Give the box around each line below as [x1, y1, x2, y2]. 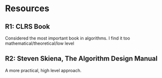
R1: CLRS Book [5, 22, 50, 31]
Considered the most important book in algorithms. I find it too [5, 35, 130, 41]
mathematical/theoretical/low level [5, 40, 75, 46]
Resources [5, 3, 50, 14]
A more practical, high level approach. [5, 67, 82, 73]
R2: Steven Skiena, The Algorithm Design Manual [5, 55, 158, 63]
